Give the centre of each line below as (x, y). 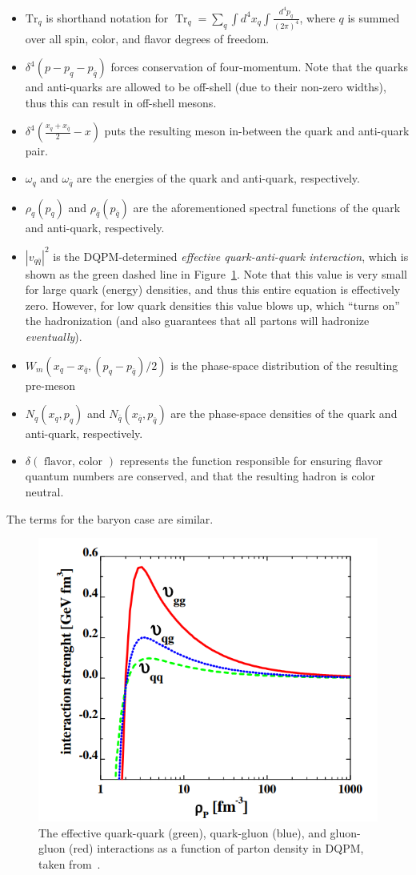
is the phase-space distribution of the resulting (284, 365)
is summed (374, 17)
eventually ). (54, 336)
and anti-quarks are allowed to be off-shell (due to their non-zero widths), (206, 87)
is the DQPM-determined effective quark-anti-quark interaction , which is (231, 256)
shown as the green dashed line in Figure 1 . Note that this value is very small (216, 273)
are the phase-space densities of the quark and (284, 413)
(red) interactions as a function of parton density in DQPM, (216, 848)
